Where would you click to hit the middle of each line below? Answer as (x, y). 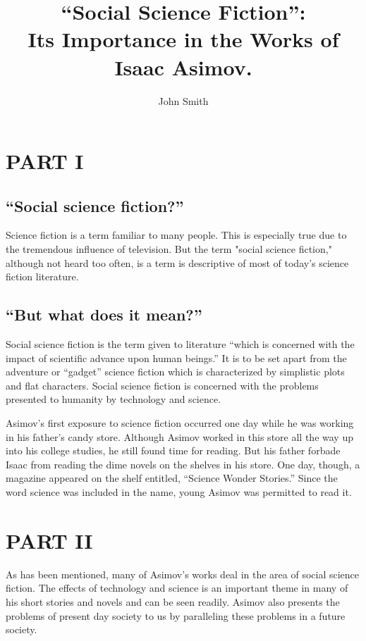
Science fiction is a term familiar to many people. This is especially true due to (176, 235)
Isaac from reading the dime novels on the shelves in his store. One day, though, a (183, 464)
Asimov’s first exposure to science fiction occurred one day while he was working (180, 423)
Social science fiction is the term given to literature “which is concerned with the (180, 344)
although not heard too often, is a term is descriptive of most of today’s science (177, 262)
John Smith (183, 100)
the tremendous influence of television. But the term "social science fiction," (169, 249)
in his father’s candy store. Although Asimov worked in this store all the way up (179, 436)
